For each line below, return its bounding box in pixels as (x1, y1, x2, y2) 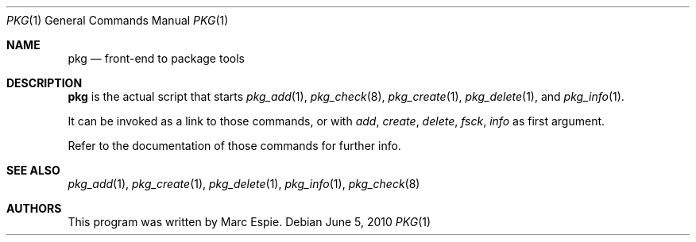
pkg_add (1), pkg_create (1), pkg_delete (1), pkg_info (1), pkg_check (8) (68, 177, 420, 190)
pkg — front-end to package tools (68, 52, 245, 65)
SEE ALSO (6, 163, 60, 177)
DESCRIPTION (6, 76, 83, 90)
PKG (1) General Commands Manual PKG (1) (6, 13, 229, 27)
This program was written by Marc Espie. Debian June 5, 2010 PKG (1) (68, 215, 431, 229)
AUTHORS (6, 202, 62, 215)
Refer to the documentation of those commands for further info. (68, 139, 401, 152)
